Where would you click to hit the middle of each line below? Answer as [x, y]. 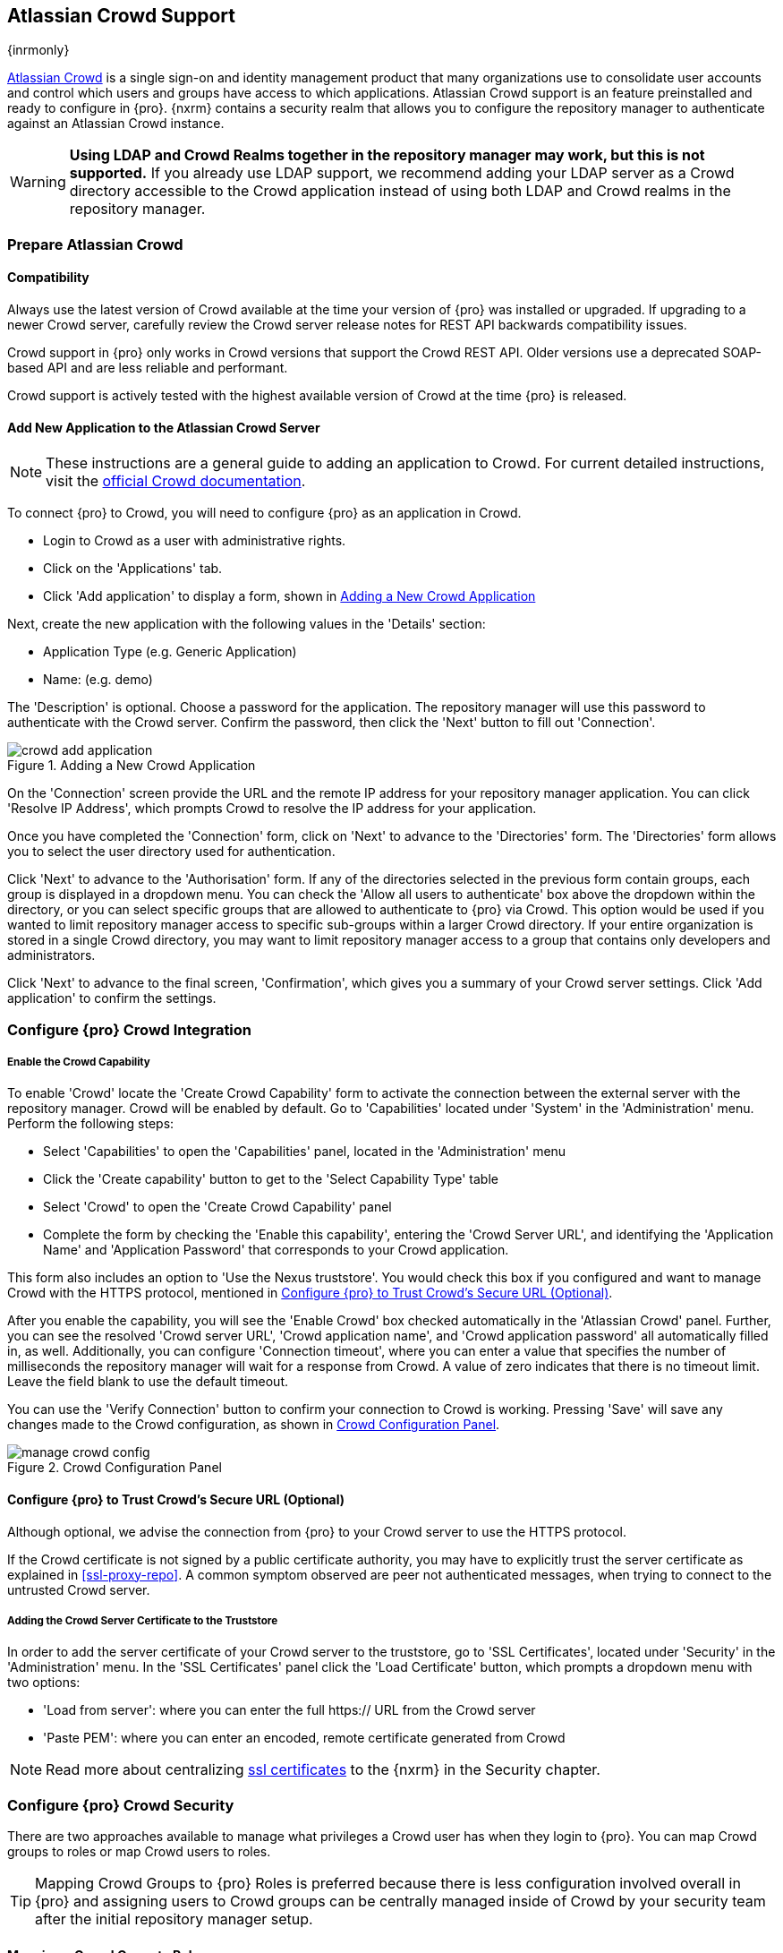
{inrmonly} [38, 50]
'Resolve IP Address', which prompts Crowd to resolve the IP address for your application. [272, 809]
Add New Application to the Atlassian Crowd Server [164, 427]
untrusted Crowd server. [79, 1589]
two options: [44, 1683]
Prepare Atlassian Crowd [95, 244]
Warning [38, 182]
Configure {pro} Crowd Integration [130, 1029]
